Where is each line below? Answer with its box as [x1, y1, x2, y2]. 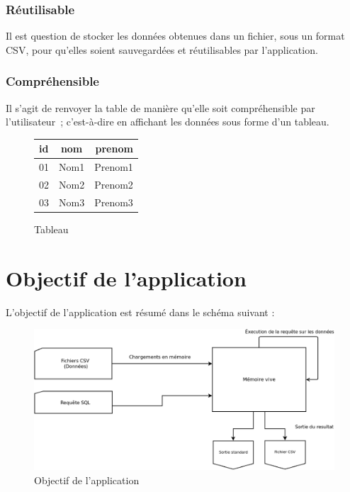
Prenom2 [94, 177, 133, 191]
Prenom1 [94, 160, 133, 174]
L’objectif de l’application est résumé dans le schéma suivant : [6, 304, 275, 319]
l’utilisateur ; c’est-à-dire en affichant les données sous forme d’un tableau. [6, 114, 329, 129]
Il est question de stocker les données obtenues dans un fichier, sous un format [6, 28, 345, 43]
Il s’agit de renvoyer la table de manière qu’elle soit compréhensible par [6, 100, 315, 115]
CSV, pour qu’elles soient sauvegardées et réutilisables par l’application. [6, 42, 318, 57]
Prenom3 [94, 194, 133, 209]
